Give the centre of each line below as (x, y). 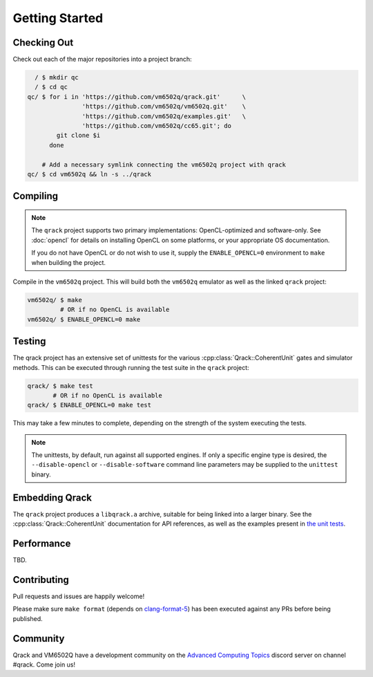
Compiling (36, 196)
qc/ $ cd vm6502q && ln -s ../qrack (89, 174)
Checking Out (43, 43)
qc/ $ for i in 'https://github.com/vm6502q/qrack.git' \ (137, 96)
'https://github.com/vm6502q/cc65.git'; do (156, 126)
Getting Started (58, 18)
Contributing (41, 580)
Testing (29, 341)
